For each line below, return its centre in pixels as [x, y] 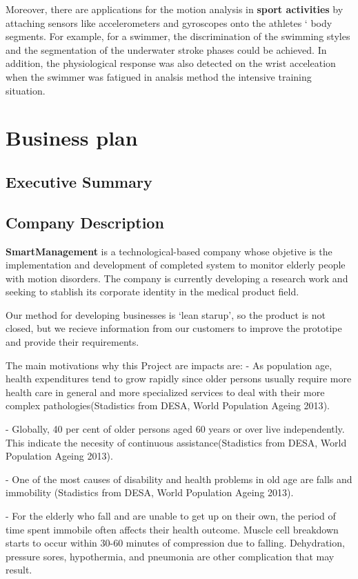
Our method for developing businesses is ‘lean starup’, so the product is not [166, 314]
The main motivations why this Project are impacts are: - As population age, [169, 365]
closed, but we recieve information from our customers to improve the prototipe [174, 328]
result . [19, 570]
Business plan [72, 138]
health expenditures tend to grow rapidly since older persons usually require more [179, 379]
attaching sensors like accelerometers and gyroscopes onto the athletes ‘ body [169, 22]
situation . [26, 90]
